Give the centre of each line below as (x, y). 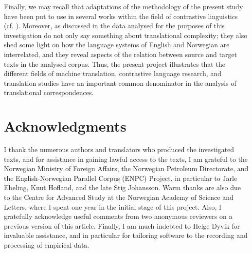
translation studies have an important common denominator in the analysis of (120, 83)
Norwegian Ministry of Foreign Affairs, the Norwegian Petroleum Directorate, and (126, 168)
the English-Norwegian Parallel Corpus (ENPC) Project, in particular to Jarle (121, 178)
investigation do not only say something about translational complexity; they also (126, 35)
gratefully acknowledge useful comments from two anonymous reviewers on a (118, 216)
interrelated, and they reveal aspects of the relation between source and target (121, 54)
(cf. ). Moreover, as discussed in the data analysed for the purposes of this (114, 26)
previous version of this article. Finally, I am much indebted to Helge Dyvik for (122, 225)
